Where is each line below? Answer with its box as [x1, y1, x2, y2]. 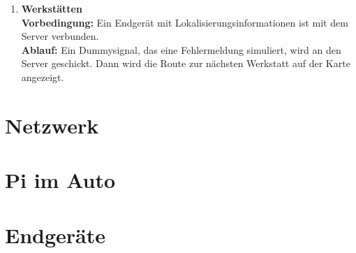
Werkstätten [21, 1, 82, 15]
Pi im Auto [5, 166, 116, 194]
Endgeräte [5, 220, 106, 249]
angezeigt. [21, 69, 64, 84]
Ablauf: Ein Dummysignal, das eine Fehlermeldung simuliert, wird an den [21, 42, 341, 57]
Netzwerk [5, 110, 99, 139]
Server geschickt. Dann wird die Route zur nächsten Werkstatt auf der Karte [21, 56, 350, 71]
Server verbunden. [21, 29, 99, 43]
